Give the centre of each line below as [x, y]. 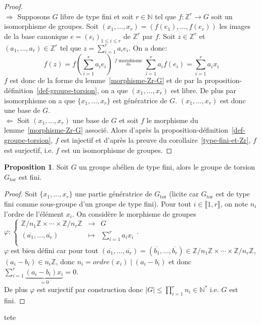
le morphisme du [172, 120]
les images [235, 26]
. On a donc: [148, 47]
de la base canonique [36, 36]
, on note [234, 203]
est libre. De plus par [203, 90]
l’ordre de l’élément [34, 213]
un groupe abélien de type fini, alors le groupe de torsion [167, 167]
